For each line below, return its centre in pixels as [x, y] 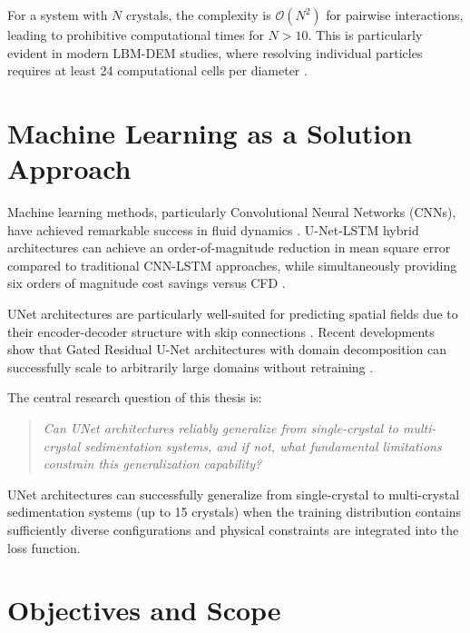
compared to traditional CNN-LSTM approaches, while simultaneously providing [232, 265]
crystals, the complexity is [199, 15]
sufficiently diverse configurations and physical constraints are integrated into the [233, 529]
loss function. [44, 547]
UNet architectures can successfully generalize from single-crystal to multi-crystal [234, 494]
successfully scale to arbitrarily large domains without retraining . [191, 366]
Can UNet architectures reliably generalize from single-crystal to [221, 428]
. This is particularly [365, 35]
